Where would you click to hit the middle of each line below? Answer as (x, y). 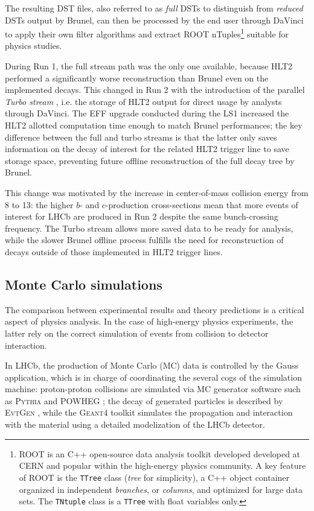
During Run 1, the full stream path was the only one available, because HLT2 (149, 66)
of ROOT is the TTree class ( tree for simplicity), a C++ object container (154, 477)
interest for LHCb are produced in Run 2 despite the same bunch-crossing (142, 216)
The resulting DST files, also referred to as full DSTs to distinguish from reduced (154, 8)
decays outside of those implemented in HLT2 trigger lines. (114, 251)
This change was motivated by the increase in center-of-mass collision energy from (157, 192)
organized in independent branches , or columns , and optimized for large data (161, 489)
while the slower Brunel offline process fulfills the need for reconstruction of (144, 240)
